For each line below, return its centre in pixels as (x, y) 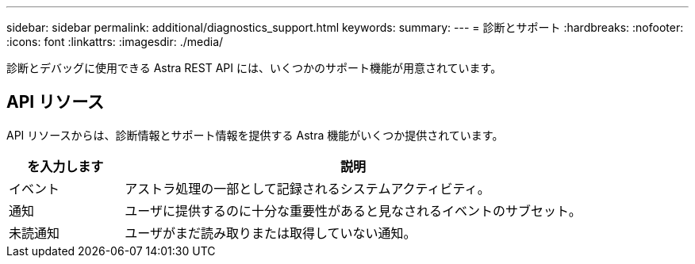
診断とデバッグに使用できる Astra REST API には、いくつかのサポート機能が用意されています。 (254, 68)
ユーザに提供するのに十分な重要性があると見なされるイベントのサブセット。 (353, 210)
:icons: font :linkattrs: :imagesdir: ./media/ (115, 42)
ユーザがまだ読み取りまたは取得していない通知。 (271, 233)
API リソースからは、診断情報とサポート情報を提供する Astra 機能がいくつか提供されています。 (255, 135)
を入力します (65, 166)
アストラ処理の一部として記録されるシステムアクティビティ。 (307, 188)
